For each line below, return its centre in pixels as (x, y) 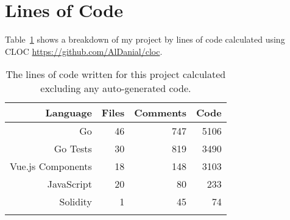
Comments (161, 113)
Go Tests (73, 149)
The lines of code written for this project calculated (116, 74)
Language (69, 113)
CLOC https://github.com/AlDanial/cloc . (84, 51)
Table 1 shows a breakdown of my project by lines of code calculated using (145, 39)
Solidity (76, 202)
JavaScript (69, 184)
